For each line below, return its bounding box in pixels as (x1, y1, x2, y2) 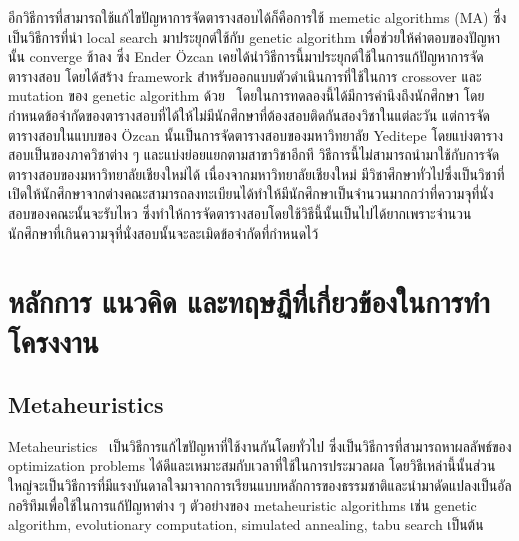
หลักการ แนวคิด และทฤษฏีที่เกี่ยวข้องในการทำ (8, 281, 490, 322)
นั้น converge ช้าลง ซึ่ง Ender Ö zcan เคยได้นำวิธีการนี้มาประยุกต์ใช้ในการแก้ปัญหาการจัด (8, 46, 484, 67)
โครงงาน (8, 320, 99, 361)
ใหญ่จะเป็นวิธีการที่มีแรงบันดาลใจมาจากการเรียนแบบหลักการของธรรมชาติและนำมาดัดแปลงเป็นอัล (8, 475, 512, 496)
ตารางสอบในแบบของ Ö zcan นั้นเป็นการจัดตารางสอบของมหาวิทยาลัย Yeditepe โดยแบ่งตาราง (8, 124, 504, 145)
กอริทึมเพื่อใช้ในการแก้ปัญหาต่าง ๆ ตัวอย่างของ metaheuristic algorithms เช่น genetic (8, 494, 477, 515)
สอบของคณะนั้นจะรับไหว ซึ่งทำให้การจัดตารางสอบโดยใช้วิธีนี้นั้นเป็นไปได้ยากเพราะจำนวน (8, 202, 472, 223)
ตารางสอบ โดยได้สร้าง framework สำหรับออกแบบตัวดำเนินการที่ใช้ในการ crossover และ (8, 65, 482, 86)
